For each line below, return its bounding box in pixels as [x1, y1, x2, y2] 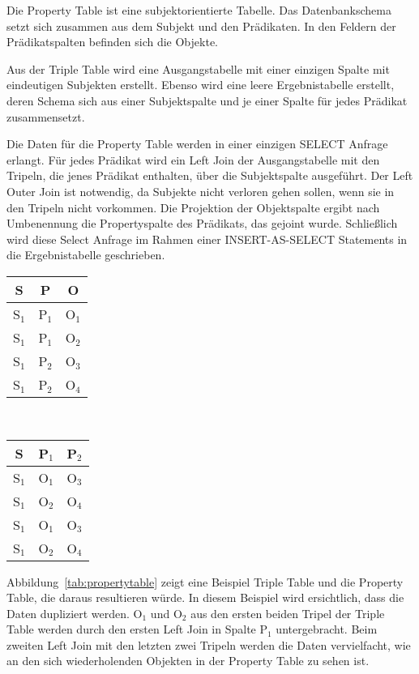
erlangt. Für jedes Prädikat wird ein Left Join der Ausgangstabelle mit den [6, 151, 380, 168]
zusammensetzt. [6, 108, 85, 125]
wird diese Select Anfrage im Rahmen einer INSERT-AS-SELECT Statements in [6, 230, 408, 247]
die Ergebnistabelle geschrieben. [6, 246, 165, 263]
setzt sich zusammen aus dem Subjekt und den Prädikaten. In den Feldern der [6, 17, 396, 34]
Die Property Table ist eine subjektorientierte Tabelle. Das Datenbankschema [6, 2, 391, 18]
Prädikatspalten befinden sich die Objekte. [6, 33, 218, 50]
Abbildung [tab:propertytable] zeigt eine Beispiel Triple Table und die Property [6, 573, 404, 590]
